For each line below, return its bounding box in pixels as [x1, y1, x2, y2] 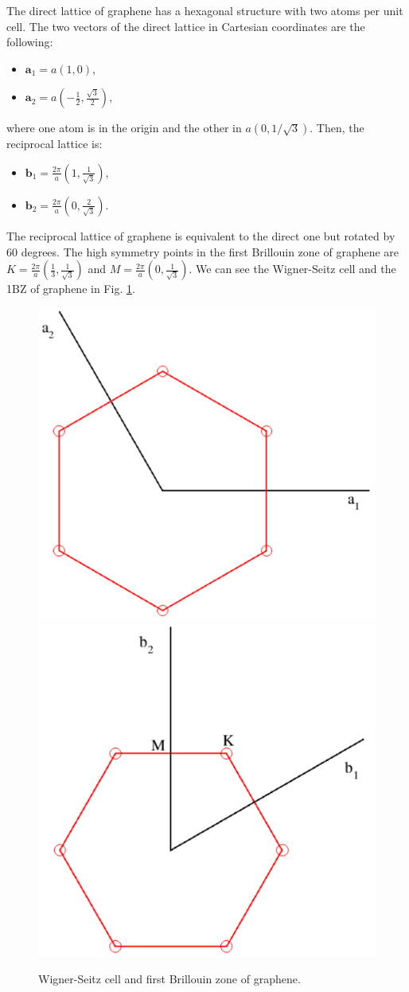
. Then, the [310, 119, 364, 136]
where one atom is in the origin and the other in [6, 119, 242, 136]
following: [6, 33, 53, 50]
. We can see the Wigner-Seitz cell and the [189, 260, 396, 277]
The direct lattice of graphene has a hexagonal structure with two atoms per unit [6, 2, 403, 18]
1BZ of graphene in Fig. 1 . [6, 280, 135, 297]
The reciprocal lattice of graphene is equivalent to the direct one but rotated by [6, 227, 395, 244]
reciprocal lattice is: [6, 135, 103, 152]
